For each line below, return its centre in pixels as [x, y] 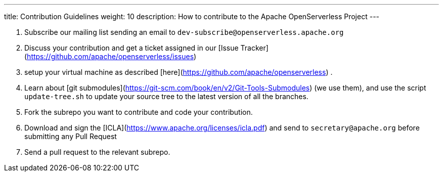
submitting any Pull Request [71, 136]
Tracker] [254, 48]
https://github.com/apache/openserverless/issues [110, 56]
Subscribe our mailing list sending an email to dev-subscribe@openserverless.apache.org [184, 32]
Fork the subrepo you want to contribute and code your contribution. [139, 112]
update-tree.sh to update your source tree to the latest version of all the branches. [166, 96]
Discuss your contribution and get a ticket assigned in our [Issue [131, 48]
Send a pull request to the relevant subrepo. [97, 152]
